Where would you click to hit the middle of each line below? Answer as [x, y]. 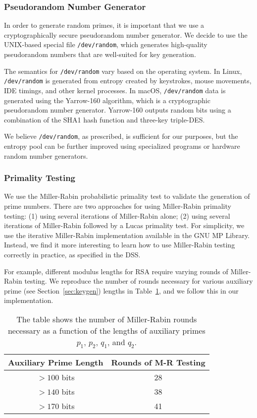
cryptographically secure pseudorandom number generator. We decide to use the [126, 34]
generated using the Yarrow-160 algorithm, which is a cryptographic [107, 100]
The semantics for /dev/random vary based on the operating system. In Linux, [123, 71]
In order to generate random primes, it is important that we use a [104, 25]
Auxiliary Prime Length [56, 362]
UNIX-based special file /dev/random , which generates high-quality [106, 44]
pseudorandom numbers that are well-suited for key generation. [100, 54]
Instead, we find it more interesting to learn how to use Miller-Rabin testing [120, 245]
